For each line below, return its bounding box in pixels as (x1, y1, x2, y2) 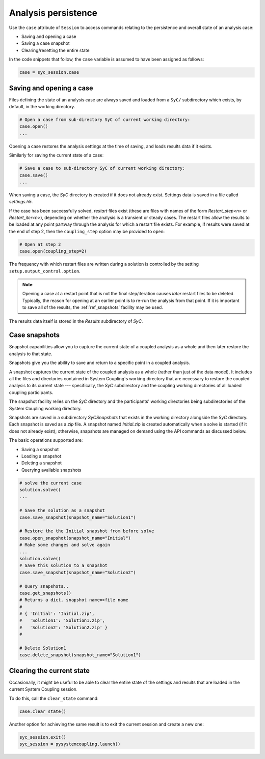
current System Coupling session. (9, 686, 78, 692)
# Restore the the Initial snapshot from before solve (19, 528, 154, 534)
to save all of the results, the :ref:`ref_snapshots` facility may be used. (22, 304, 163, 310)
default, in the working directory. (9, 103, 76, 109)
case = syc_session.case (19, 69, 79, 75)
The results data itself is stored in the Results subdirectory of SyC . (9, 318, 143, 324)
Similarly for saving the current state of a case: (9, 152, 104, 158)
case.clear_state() (19, 708, 66, 714)
